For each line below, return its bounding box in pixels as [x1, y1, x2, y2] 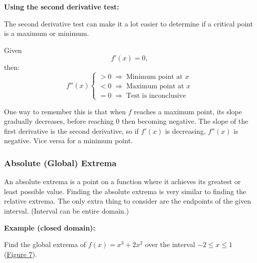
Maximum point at [126, 83, 184, 90]
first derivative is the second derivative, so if [4, 125, 139, 136]
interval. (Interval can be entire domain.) [4, 205, 129, 216]
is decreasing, [165, 125, 206, 136]
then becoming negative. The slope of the [121, 116, 249, 126]
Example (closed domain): [4, 222, 95, 233]
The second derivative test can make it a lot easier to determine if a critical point [4, 18, 253, 28]
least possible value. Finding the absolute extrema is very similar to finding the [4, 186, 246, 196]
